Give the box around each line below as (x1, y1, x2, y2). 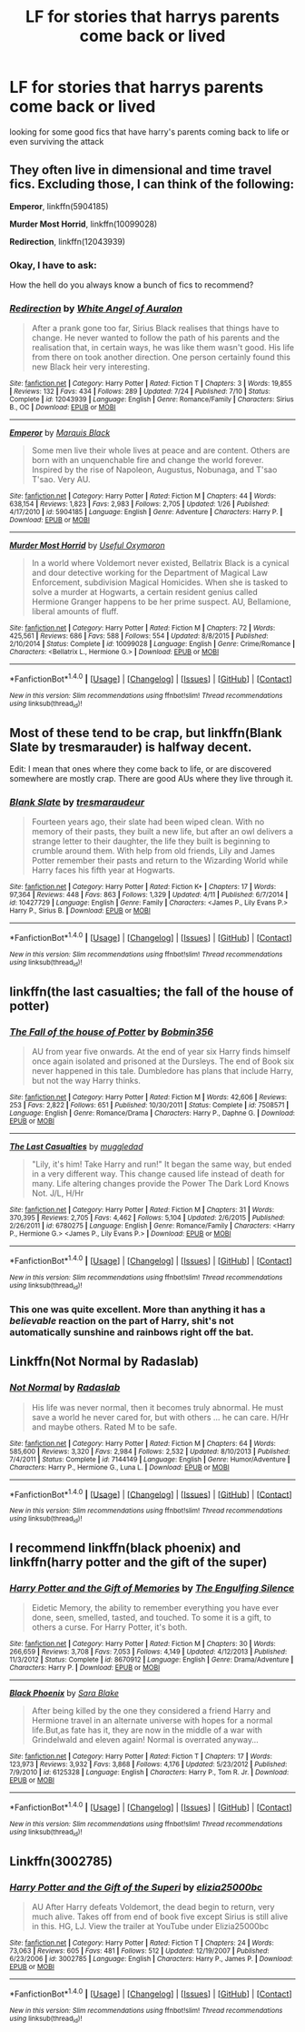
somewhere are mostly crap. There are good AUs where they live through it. (9, 773, 293, 784)
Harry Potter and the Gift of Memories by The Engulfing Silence (9, 1582, 295, 1594)
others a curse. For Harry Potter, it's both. (31, 1622, 188, 1633)
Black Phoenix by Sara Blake (9, 1688, 120, 1699)
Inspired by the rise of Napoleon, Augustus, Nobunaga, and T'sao (31, 464, 278, 475)
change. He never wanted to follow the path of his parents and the (31, 332, 280, 343)
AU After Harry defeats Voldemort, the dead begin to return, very (31, 1902, 275, 1913)
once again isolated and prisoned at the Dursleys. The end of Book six (31, 1056, 295, 1067)
